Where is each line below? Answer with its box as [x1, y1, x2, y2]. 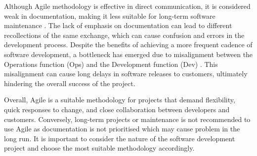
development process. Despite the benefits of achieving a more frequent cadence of [4, 39, 253, 50]
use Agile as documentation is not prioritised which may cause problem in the [4, 124, 240, 134]
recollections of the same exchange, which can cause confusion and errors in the [4, 30, 245, 40]
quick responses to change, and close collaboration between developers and [4, 104, 230, 114]
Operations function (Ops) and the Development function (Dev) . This [4, 59, 218, 69]
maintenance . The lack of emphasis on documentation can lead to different [4, 20, 232, 31]
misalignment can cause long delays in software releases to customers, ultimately [4, 68, 248, 79]
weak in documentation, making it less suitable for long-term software [4, 10, 215, 21]
